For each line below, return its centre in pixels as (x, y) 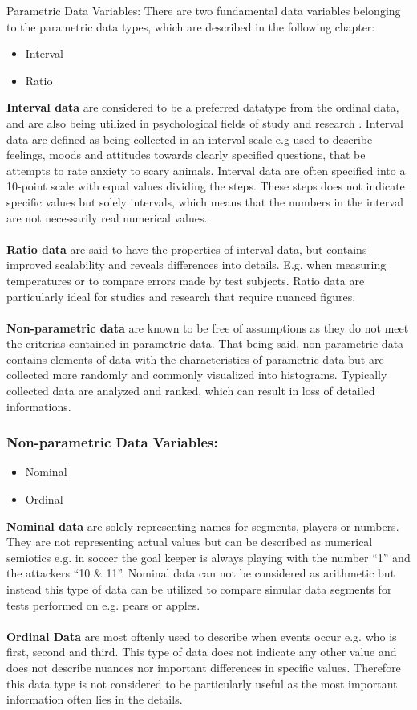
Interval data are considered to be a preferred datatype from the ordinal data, (203, 107)
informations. (39, 406)
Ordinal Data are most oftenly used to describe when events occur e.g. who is (202, 636)
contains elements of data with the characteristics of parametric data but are (195, 359)
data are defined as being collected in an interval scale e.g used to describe (190, 139)
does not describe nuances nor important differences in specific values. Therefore (204, 667)
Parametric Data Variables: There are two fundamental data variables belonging (204, 10)
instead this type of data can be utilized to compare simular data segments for (199, 589)
